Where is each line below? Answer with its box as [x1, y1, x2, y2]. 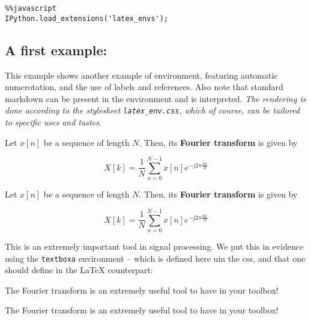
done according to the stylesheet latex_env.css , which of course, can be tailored [5, 104, 300, 116]
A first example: [5, 40, 107, 59]
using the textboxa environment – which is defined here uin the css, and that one [5, 252, 306, 264]
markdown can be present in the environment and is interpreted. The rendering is [5, 92, 306, 104]
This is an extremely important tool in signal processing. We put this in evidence [5, 240, 304, 252]
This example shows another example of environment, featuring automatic [5, 68, 278, 81]
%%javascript [5, 4, 56, 13]
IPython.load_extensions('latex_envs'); [5, 14, 169, 23]
